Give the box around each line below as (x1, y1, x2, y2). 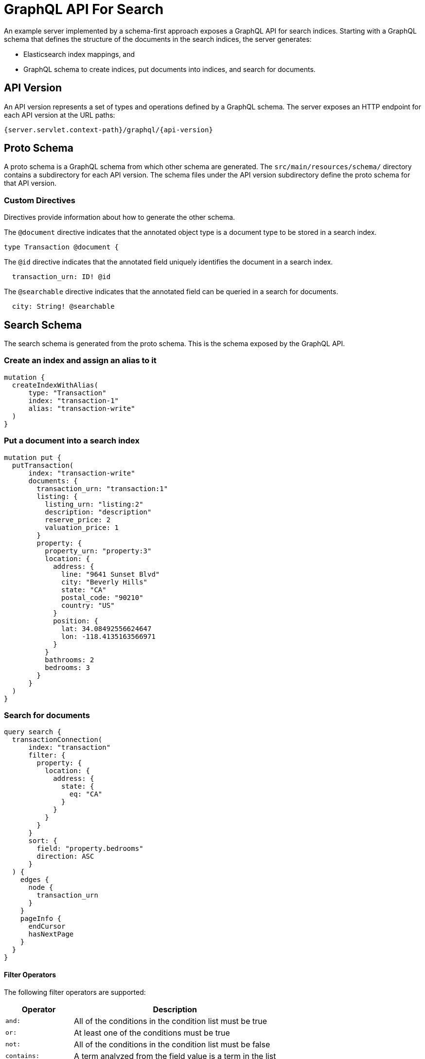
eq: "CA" (69, 790, 103, 798)
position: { (53, 617, 98, 625)
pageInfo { (20, 915, 62, 923)
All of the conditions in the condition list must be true (74, 1016, 267, 1026)
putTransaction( (12, 461, 74, 469)
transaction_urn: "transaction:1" (36, 484, 168, 493)
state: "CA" (61, 585, 106, 594)
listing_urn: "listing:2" (45, 500, 143, 508)
